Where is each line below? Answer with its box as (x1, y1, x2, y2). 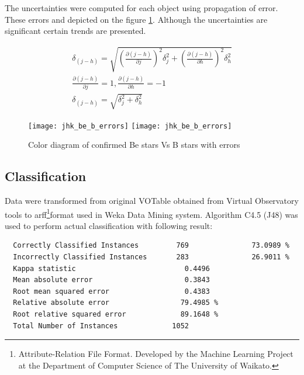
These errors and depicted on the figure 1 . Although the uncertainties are (5, 13, 268, 25)
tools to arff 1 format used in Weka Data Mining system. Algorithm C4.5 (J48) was (5, 206, 298, 220)
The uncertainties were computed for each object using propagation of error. (5, 2, 278, 13)
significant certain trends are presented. (5, 25, 146, 37)
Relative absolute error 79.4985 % (13, 298, 219, 307)
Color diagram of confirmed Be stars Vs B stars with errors (28, 138, 240, 151)
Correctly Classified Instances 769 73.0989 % (13, 241, 289, 250)
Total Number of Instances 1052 (13, 321, 189, 330)
